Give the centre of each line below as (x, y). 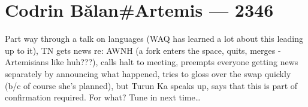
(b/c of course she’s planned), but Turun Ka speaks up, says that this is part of (151, 85)
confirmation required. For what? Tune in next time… (103, 97)
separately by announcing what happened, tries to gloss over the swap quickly (148, 73)
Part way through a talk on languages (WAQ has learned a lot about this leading (154, 39)
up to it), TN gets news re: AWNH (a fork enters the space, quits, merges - (143, 50)
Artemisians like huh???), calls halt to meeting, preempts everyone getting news (152, 62)
